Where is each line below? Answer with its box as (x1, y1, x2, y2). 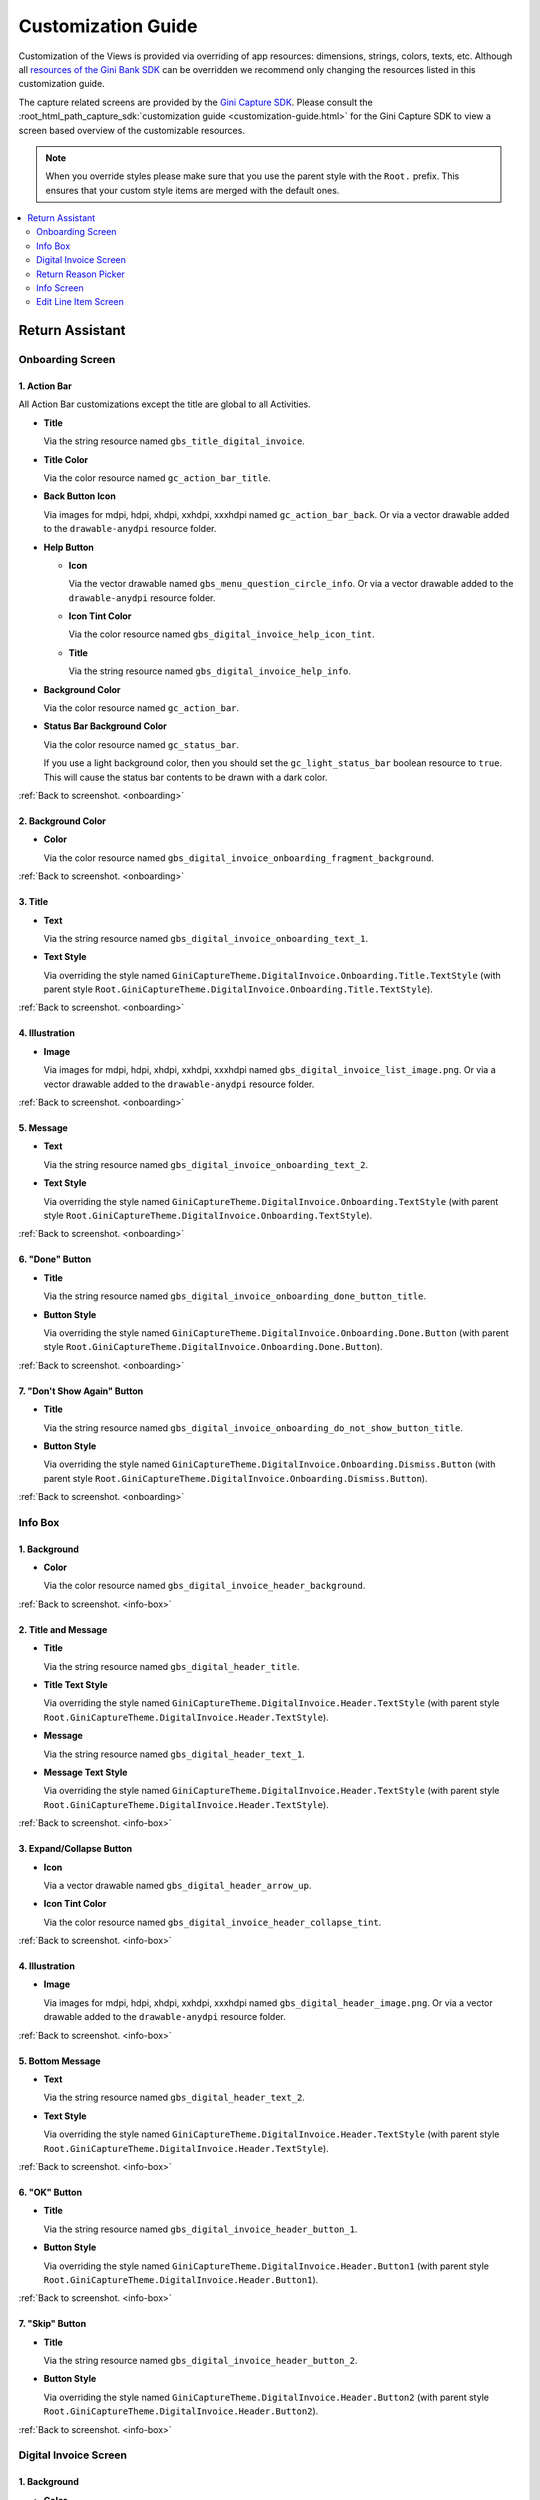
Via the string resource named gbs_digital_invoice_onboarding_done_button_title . (43, 1290, 427, 1302)
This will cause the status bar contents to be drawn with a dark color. (43, 771, 328, 783)
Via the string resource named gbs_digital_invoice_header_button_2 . (43, 2355, 358, 2367)
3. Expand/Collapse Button (18, 1843, 133, 1855)
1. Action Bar (18, 380, 72, 392)
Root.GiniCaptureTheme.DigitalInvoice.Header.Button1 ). (43, 2273, 319, 2285)
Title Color (43, 453, 89, 465)
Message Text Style (43, 1766, 128, 1778)
